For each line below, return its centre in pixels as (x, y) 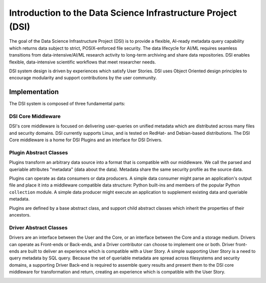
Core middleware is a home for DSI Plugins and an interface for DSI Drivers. (86, 140)
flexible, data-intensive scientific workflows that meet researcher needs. (83, 62)
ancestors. (20, 215)
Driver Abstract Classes (38, 227)
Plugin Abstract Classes (39, 153)
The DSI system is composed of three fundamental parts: (67, 104)
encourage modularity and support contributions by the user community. (83, 78)
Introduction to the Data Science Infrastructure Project (123, 13)
